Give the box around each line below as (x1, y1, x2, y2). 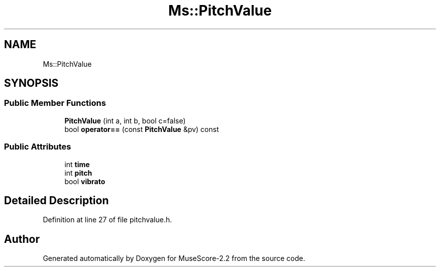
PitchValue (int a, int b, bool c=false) (64, 116, 186, 125)
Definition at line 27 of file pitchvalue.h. (43, 215, 172, 224)
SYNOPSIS (4, 77, 59, 90)
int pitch (64, 168, 92, 177)
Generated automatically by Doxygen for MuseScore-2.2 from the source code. (43, 254, 305, 263)
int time (64, 160, 90, 169)
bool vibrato (64, 177, 105, 186)
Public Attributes (4, 142, 71, 152)
